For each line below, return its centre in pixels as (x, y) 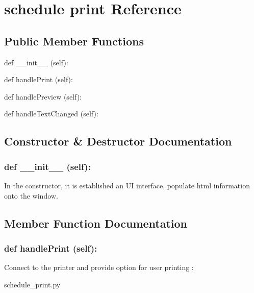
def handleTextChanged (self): (51, 114)
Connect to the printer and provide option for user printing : (99, 267)
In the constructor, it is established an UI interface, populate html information (127, 185)
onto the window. (31, 195)
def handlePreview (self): (43, 96)
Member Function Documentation (96, 223)
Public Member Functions (74, 41)
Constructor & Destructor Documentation (118, 141)
